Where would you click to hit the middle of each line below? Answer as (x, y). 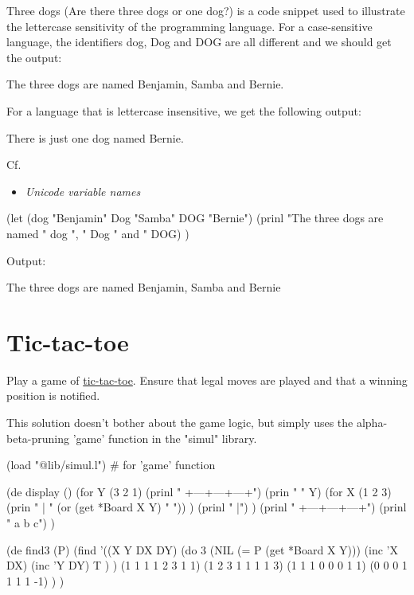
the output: (34, 57)
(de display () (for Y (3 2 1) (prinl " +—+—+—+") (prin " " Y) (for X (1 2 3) (199, 491)
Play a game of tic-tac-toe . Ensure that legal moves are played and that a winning (207, 380)
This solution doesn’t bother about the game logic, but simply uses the (180, 423)
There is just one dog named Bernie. (95, 137)
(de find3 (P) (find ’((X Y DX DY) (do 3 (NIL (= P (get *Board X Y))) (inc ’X (202, 549)
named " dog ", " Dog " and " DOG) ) (98, 233)
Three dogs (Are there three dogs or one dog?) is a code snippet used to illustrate (206, 10)
